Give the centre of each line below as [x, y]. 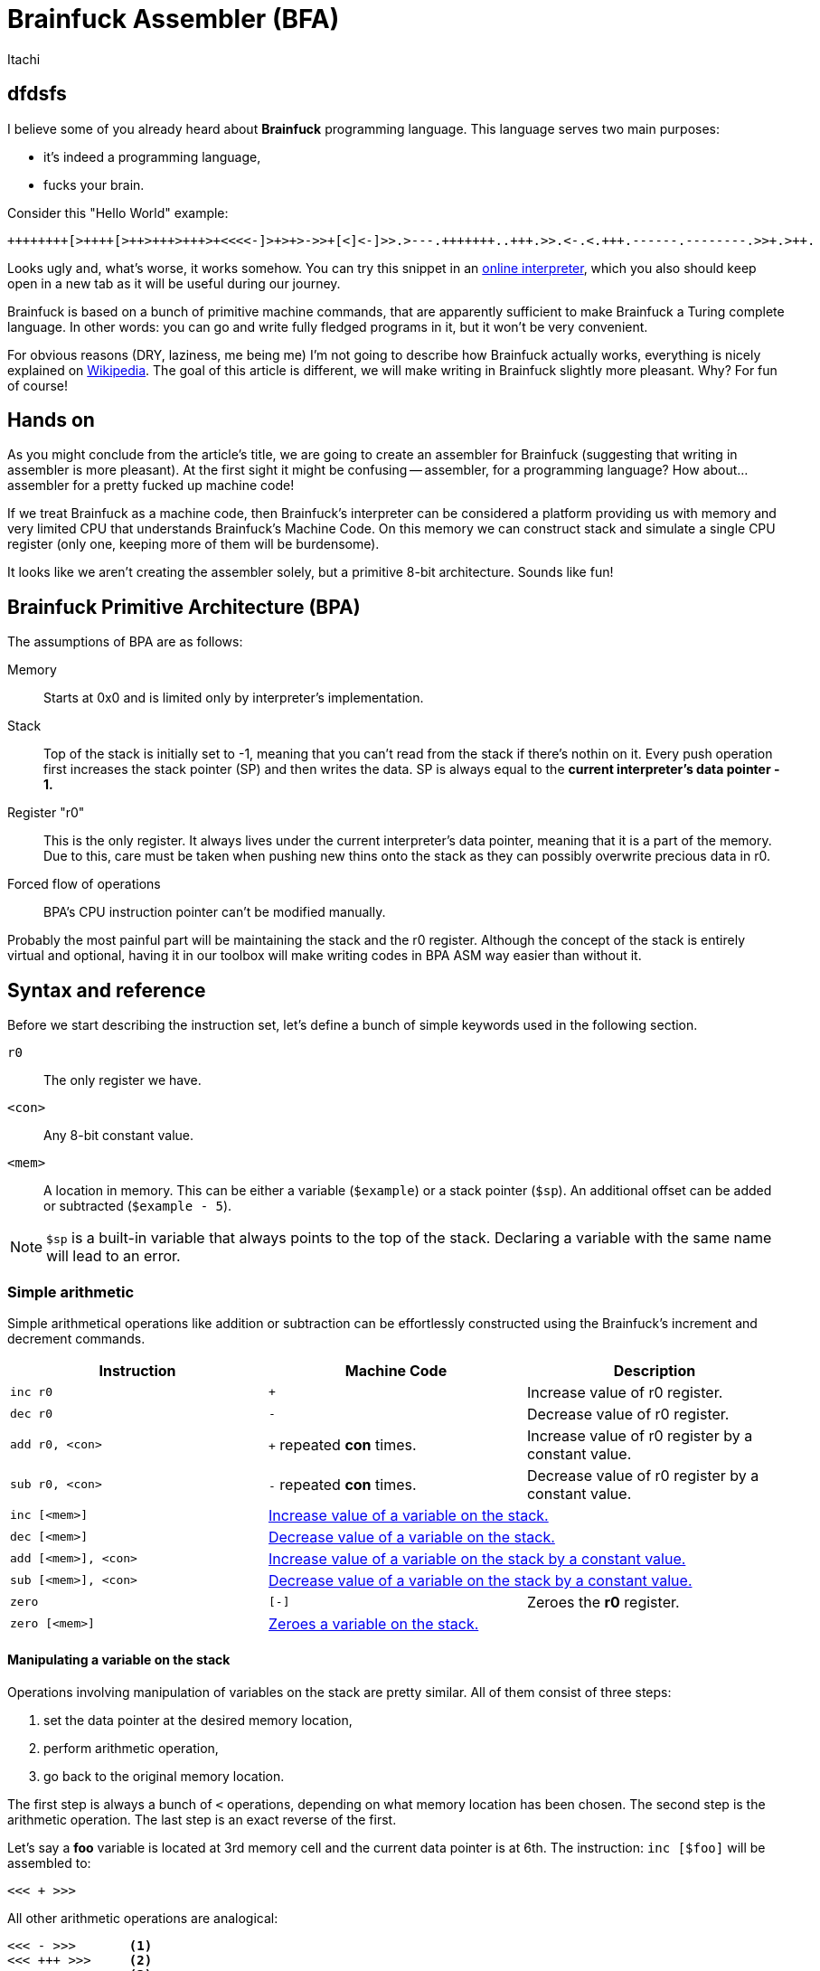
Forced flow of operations [84, 884]
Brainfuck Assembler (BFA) [174, 19]
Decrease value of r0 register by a [643, 1475]
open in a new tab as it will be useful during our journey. [174, 283]
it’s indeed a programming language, [152, 156]
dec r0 [31, 1414]
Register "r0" [46, 813]
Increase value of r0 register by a [640, 1435]
